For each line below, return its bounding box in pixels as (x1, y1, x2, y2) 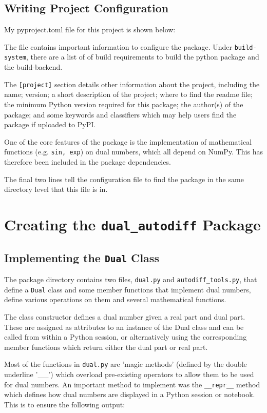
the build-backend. (4, 62, 63, 72)
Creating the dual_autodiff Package (4, 213, 261, 234)
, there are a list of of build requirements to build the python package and (26, 51, 259, 62)
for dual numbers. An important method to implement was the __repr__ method (4, 379, 260, 389)
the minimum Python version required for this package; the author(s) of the (4, 99, 243, 109)
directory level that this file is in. (4, 184, 108, 194)
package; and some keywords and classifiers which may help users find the (4, 109, 237, 120)
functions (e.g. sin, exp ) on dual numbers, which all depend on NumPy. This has (4, 146, 263, 157)
